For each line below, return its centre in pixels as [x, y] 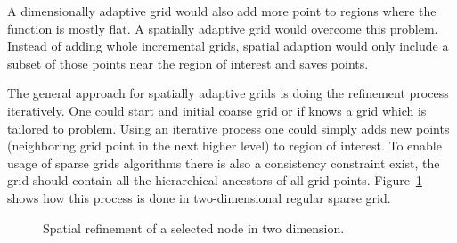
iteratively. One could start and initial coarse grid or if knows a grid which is [217, 110]
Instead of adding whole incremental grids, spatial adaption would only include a [228, 46]
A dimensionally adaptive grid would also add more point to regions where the [222, 11]
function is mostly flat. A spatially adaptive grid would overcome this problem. [223, 28]
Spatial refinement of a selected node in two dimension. [194, 227]
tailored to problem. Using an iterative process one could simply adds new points [228, 128]
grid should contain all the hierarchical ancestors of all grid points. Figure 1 [215, 180]
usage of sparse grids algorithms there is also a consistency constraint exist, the [224, 162]
